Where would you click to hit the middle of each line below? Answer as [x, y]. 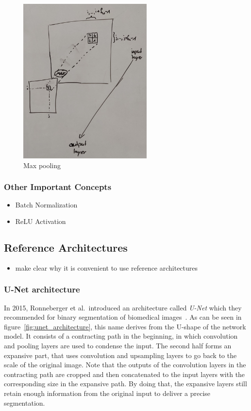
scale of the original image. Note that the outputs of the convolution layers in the [125, 365]
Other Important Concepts [58, 187]
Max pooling [42, 165]
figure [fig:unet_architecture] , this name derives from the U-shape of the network [125, 326]
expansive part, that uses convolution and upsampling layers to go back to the [120, 355]
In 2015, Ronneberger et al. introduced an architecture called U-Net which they [123, 307]
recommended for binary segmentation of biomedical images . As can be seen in [123, 317]
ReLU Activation [41, 221]
